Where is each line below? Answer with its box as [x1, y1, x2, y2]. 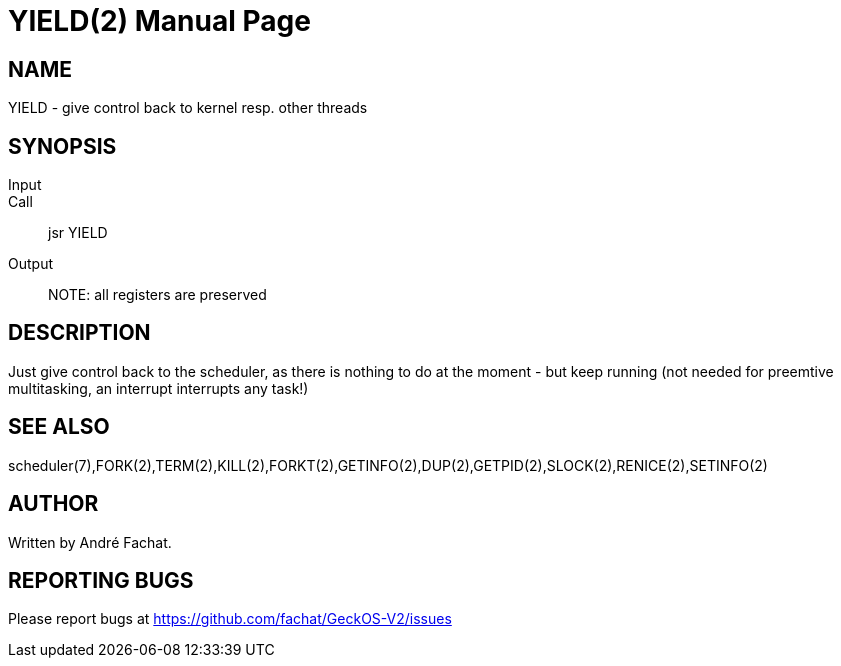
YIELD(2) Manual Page [8, 4, 311, 38]
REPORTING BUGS [8, 567, 194, 593]
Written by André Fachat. [8, 533, 172, 551]
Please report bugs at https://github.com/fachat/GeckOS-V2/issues [8, 610, 452, 628]
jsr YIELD [48, 224, 108, 242]
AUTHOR [8, 491, 99, 517]
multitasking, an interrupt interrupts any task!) [8, 379, 309, 397]
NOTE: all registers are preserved [48, 286, 267, 304]
